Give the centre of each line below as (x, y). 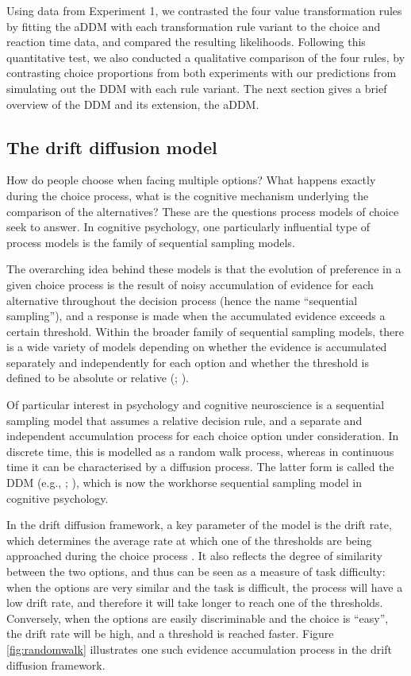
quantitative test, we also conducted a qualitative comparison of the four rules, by (206, 57)
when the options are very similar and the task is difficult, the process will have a (205, 587)
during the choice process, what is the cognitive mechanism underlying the (188, 195)
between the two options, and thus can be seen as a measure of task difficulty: (196, 572)
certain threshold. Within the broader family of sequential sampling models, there (205, 331)
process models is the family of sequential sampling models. (151, 242)
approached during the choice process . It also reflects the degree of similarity (194, 556)
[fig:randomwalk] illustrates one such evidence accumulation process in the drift (199, 649)
